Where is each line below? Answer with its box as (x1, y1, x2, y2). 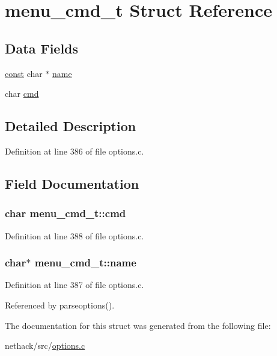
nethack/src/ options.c (5, 339, 85, 352)
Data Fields (5, 38, 79, 57)
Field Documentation (5, 174, 139, 192)
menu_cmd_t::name (34, 255, 136, 270)
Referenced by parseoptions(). (5, 298, 115, 311)
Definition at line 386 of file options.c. (5, 144, 144, 157)
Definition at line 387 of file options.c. (5, 278, 144, 291)
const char (5, 67, 43, 79)
